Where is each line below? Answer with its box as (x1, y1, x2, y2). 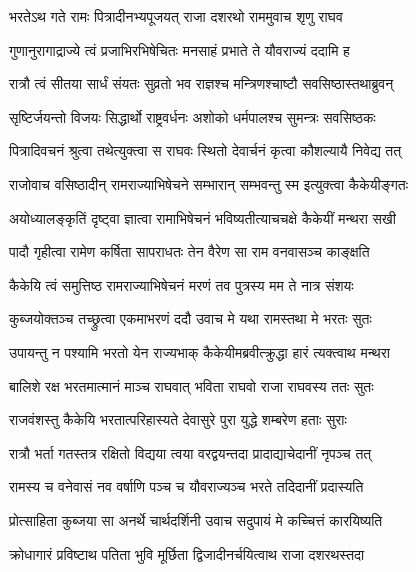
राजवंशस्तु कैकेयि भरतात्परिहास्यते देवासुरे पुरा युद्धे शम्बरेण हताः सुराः (9, 409, 347, 430)
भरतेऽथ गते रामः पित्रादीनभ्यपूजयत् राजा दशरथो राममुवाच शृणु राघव (9, 6, 343, 26)
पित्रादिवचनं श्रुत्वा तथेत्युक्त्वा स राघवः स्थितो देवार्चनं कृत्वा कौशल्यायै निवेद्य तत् (9, 140, 402, 161)
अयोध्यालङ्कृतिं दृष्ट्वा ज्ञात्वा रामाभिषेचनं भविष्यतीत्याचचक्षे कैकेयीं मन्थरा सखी (9, 207, 396, 228)
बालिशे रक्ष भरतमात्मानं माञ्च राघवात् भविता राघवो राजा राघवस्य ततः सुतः (9, 375, 374, 396)
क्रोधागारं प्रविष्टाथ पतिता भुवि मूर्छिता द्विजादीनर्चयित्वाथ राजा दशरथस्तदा (9, 543, 365, 564)
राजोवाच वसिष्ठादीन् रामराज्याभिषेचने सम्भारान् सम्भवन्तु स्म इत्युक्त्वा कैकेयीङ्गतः (9, 173, 409, 194)
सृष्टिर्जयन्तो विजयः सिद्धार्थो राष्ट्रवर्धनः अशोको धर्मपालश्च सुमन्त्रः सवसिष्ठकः (9, 106, 376, 127)
